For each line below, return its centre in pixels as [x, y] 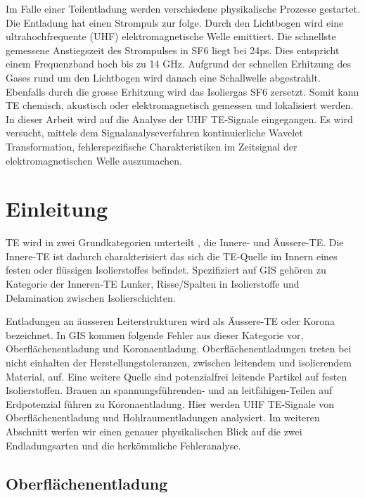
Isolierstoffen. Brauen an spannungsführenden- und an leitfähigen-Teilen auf [169, 390]
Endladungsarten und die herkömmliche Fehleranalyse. [123, 445]
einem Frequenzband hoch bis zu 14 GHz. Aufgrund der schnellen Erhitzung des [178, 64]
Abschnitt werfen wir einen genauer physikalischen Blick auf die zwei [154, 431]
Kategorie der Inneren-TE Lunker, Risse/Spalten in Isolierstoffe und [153, 284]
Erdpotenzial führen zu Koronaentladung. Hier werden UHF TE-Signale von [170, 403]
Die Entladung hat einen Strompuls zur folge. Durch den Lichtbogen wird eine [175, 22]
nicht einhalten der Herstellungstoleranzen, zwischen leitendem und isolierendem [179, 362]
